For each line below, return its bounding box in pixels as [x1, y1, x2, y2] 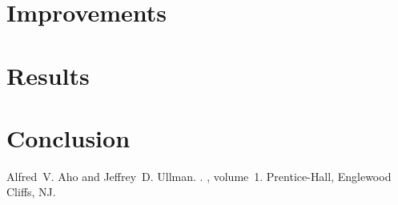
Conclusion [6, 121, 131, 154]
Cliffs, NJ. [6, 183, 56, 200]
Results [6, 58, 90, 91]
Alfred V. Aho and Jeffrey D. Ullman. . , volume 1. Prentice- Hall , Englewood [6, 167, 392, 184]
